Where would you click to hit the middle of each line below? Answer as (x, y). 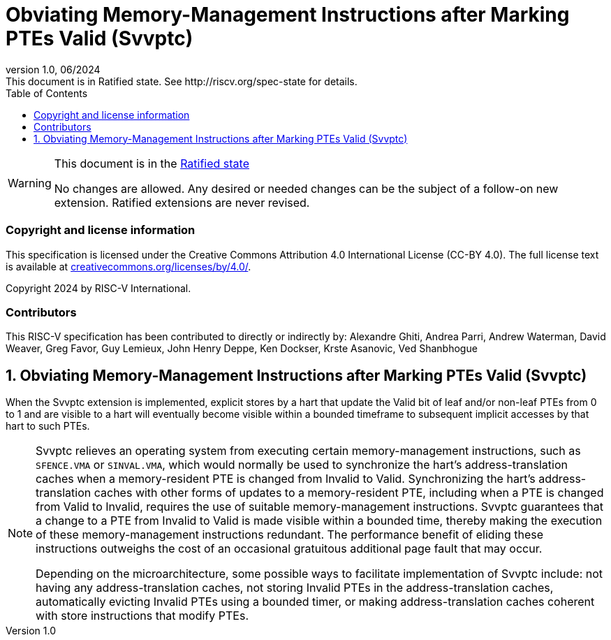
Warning (30, 183)
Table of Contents (47, 93)
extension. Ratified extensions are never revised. (182, 202)
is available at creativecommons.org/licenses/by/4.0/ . (128, 266)
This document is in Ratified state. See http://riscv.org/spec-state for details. (182, 81)
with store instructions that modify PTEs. (142, 616)
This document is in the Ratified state (152, 163)
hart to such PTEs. (48, 426)
